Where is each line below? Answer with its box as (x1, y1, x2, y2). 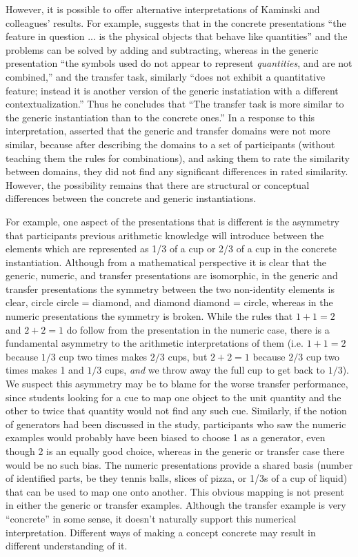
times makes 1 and (6, 363, 84, 377)
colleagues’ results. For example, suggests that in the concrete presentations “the (6, 15, 346, 30)
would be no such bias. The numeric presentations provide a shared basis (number (6, 457, 353, 472)
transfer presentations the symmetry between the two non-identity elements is (6, 281, 335, 296)
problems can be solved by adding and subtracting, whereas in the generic (6, 42, 319, 57)
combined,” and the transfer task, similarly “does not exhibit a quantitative (6, 69, 326, 83)
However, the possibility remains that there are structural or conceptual (6, 177, 310, 192)
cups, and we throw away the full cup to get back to (105, 363, 326, 377)
